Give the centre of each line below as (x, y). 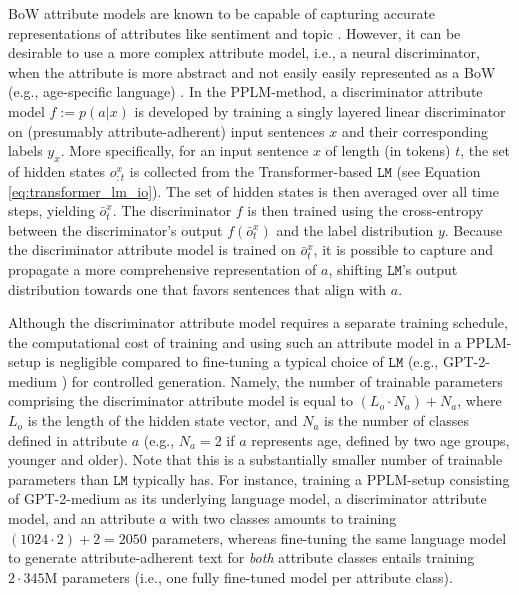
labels (25, 150)
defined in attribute (68, 439)
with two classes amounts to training (284, 518)
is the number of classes (396, 420)
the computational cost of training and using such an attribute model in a (235, 341)
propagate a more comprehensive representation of (162, 268)
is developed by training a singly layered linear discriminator (320, 110)
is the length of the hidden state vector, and (162, 420)
